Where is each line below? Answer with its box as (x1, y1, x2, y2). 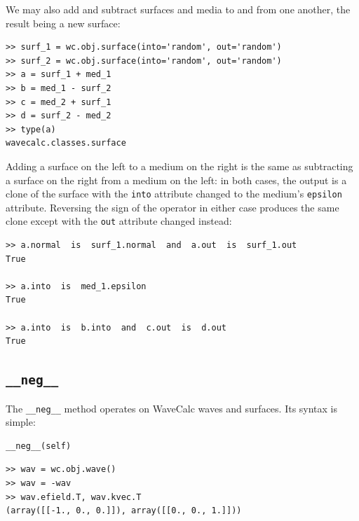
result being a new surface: (6, 15, 121, 30)
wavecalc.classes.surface (6, 138, 126, 148)
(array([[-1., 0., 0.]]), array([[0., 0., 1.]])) (6, 506, 242, 516)
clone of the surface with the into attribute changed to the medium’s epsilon (6, 186, 342, 201)
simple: (6, 415, 36, 429)
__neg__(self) (6, 440, 72, 451)
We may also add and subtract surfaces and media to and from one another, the (6, 2, 351, 16)
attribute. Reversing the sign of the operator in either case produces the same (6, 200, 339, 214)
